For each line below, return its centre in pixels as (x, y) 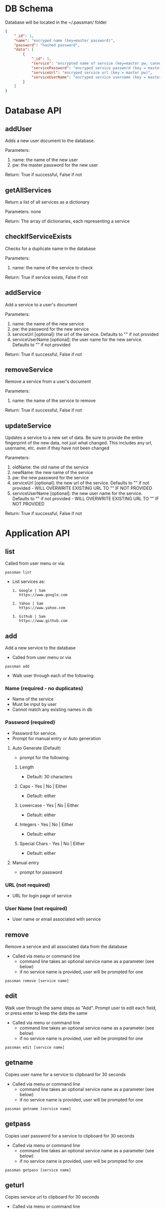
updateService (28, 425)
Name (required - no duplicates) (44, 688)
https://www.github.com (43, 621)
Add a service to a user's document (41, 304)
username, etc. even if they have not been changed (57, 448)
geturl (15, 1185)
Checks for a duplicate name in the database (50, 248)
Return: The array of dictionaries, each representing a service (68, 221)
